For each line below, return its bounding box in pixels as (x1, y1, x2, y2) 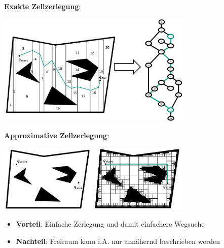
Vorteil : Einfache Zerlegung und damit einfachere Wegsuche (16, 219, 205, 229)
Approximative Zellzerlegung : (4, 130, 109, 140)
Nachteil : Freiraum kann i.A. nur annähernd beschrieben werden (16, 235, 220, 246)
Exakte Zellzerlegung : (4, 1, 81, 11)
